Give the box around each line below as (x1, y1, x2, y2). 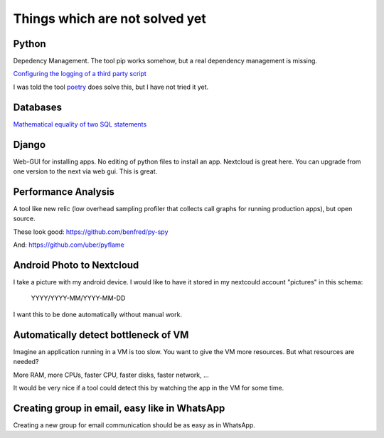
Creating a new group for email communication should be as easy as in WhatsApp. (13, 420, 256, 429)
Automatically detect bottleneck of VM (13, 328, 189, 341)
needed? (13, 358, 39, 366)
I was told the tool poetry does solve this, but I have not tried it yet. (13, 82, 209, 91)
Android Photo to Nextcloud (13, 259, 139, 271)
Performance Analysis (13, 186, 115, 198)
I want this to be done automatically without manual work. (13, 310, 183, 319)
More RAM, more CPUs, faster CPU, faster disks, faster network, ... (13, 370, 209, 379)
